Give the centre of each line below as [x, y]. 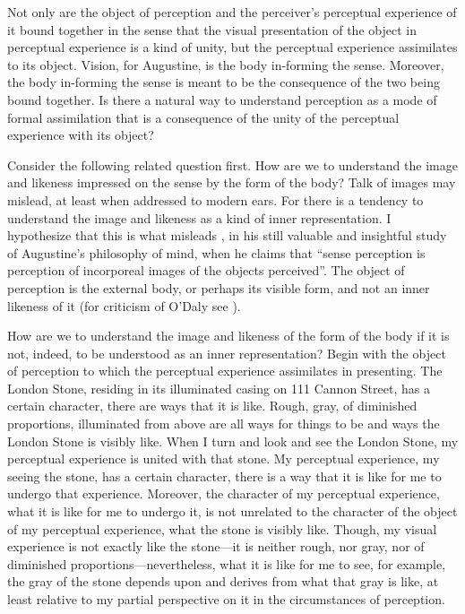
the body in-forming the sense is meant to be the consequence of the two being [224, 82]
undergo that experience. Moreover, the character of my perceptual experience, [224, 493]
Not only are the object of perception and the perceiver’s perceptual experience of [232, 12]
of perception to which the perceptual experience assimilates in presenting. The [225, 371]
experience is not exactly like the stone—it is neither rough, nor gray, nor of [216, 546]
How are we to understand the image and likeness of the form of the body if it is [228, 336]
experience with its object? [81, 135]
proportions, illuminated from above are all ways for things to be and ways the [224, 424]
